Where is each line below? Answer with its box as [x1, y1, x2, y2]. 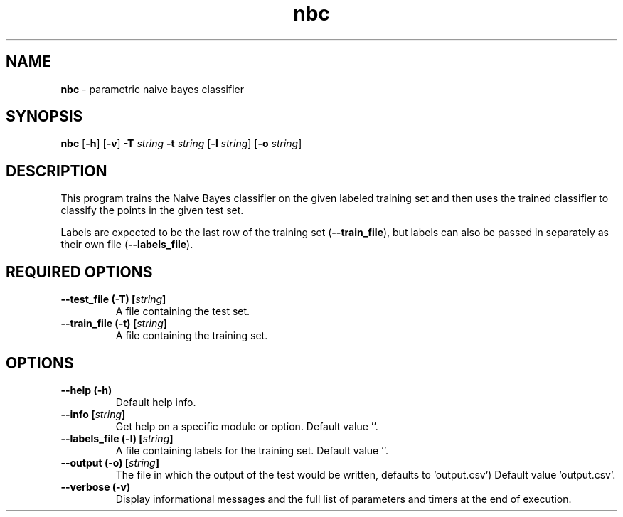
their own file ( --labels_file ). [60, 238, 193, 251]
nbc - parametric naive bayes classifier [60, 82, 245, 95]
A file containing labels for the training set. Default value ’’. [115, 444, 389, 457]
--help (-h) [60, 383, 112, 396]
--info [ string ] [60, 407, 126, 420]
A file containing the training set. [115, 329, 268, 342]
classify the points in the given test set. [60, 204, 244, 217]
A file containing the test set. [115, 305, 250, 318]
